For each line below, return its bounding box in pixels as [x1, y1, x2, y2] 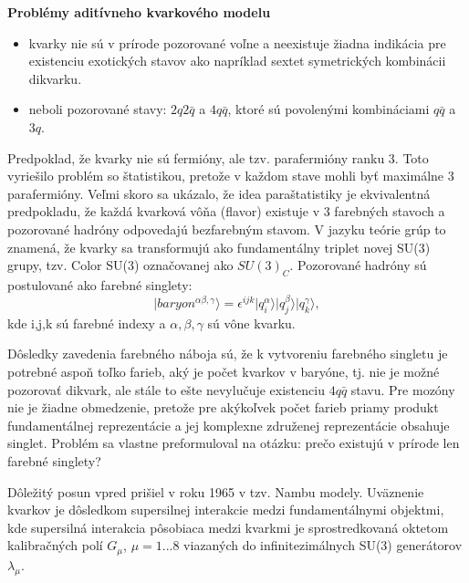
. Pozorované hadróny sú [289, 255, 427, 275]
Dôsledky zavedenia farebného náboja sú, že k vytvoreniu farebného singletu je [7, 344, 448, 363]
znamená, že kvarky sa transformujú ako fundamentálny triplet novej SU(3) [7, 237, 431, 256]
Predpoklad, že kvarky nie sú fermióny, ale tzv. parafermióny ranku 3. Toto [7, 148, 429, 167]
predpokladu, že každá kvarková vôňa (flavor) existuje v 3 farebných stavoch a [7, 202, 445, 221]
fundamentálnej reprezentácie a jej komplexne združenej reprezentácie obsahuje [7, 415, 450, 434]
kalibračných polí [7, 536, 103, 555]
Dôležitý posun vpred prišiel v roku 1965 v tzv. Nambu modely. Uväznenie [7, 482, 424, 501]
